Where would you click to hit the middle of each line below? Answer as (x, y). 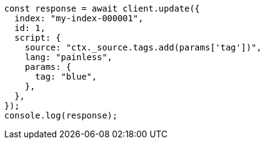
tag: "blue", (66, 77)
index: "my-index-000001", (79, 18)
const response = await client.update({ (102, 9)
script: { (38, 38)
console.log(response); (61, 115)
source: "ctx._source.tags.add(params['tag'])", (143, 47)
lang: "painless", (69, 57)
